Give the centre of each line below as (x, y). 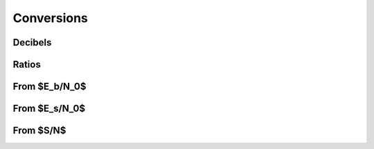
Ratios (27, 64)
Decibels (32, 42)
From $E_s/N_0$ (49, 109)
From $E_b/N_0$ (50, 87)
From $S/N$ (39, 131)
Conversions (50, 18)
